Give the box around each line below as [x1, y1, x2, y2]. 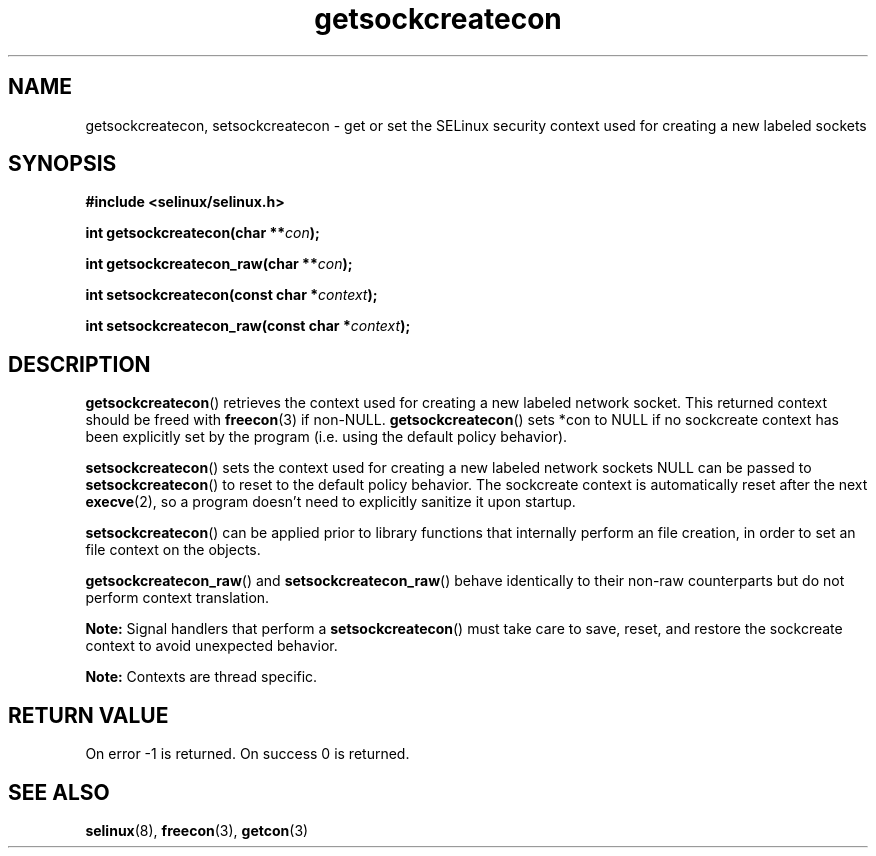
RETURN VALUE [8, 702, 169, 728]
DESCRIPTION [8, 351, 151, 377]
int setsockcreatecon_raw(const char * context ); [85, 317, 411, 335]
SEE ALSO [8, 779, 110, 805]
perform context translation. [85, 589, 270, 607]
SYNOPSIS [8, 151, 117, 177]
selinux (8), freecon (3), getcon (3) [85, 821, 309, 839]
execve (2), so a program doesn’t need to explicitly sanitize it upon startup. [85, 493, 576, 511]
